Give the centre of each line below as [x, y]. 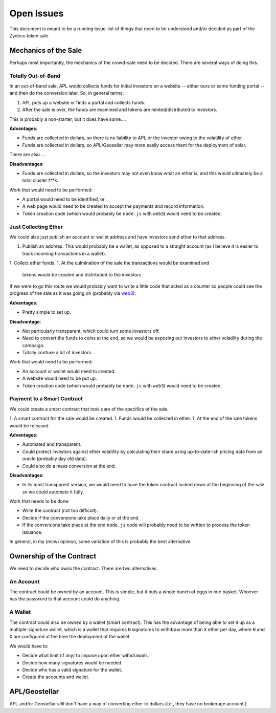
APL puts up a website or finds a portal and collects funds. [84, 102]
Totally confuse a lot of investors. [57, 353]
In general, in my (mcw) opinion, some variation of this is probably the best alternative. [100, 542]
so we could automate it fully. [53, 492]
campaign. [33, 345]
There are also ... [27, 155]
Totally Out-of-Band [35, 76]
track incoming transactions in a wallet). [64, 253]
